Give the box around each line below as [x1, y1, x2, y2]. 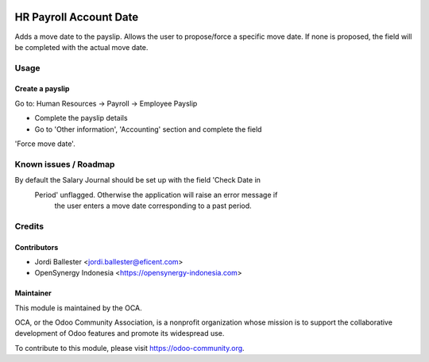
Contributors [14, 242, 59, 252]
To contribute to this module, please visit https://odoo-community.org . [14, 343, 245, 352]
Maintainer [14, 288, 52, 298]
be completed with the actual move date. [14, 42, 149, 52]
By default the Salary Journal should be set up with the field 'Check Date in [14, 175, 261, 185]
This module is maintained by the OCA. [14, 302, 142, 313]
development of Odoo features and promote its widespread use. [14, 329, 225, 338]
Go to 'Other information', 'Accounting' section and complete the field [34, 124, 262, 134]
